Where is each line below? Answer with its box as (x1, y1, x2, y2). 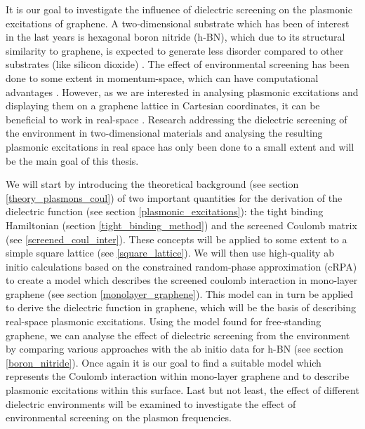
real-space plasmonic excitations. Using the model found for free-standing (6, 314, 321, 329)
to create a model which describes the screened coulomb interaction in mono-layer (6, 273, 358, 287)
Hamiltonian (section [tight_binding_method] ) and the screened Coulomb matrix (6, 217, 357, 232)
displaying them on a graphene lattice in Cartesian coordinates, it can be (6, 98, 320, 113)
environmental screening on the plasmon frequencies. (6, 410, 232, 425)
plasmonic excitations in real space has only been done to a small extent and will (6, 139, 354, 154)
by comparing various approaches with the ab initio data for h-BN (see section (6, 341, 343, 356)
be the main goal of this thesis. (6, 153, 139, 168)
